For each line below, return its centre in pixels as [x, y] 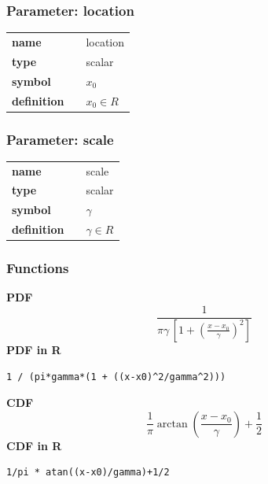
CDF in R [34, 445]
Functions [38, 268]
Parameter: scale [60, 139]
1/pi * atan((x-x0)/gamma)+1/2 [88, 473]
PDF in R [34, 349]
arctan [172, 424]
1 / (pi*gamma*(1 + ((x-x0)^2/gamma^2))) [116, 377]
